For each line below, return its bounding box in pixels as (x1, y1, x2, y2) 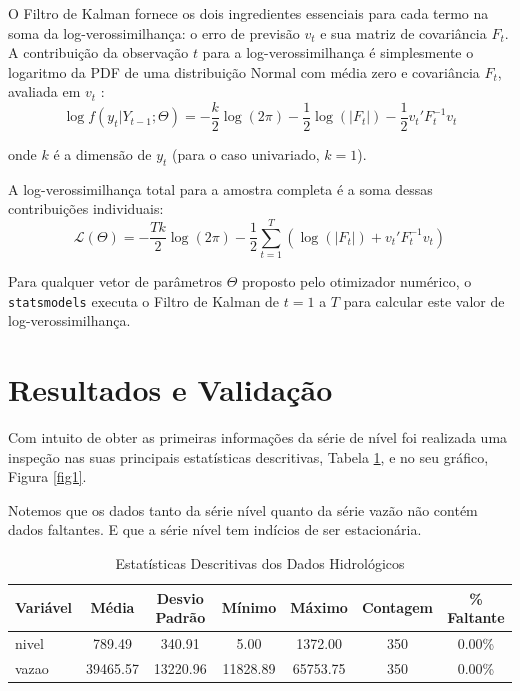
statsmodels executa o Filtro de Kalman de (8, 290, 280, 311)
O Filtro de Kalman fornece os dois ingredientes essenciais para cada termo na (8, 3, 489, 23)
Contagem (361, 597, 433, 618)
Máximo (290, 597, 348, 618)
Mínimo (221, 597, 277, 618)
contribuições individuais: (8, 198, 164, 219)
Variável (15, 597, 73, 618)
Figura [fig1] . (8, 466, 87, 487)
